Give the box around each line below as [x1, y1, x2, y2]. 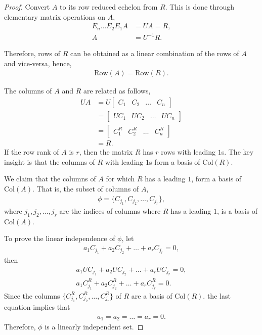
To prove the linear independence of [4, 233, 115, 244]
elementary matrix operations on [4, 11, 106, 22]
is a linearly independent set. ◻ [45, 321, 144, 332]
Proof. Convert [4, 2, 50, 12]
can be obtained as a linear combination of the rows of [70, 48, 239, 59]
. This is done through [165, 2, 235, 12]
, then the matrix [79, 147, 133, 157]
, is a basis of [217, 205, 257, 216]
